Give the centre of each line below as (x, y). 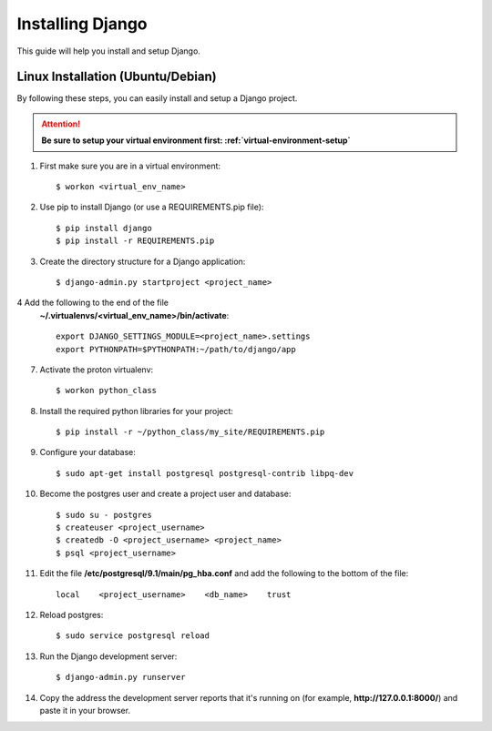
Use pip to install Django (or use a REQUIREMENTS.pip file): (152, 207)
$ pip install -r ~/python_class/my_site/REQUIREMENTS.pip (190, 432)
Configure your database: (88, 452)
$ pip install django (104, 228)
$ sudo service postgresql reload (133, 636)
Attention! (61, 124)
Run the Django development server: (108, 656)
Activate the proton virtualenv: (97, 370)
